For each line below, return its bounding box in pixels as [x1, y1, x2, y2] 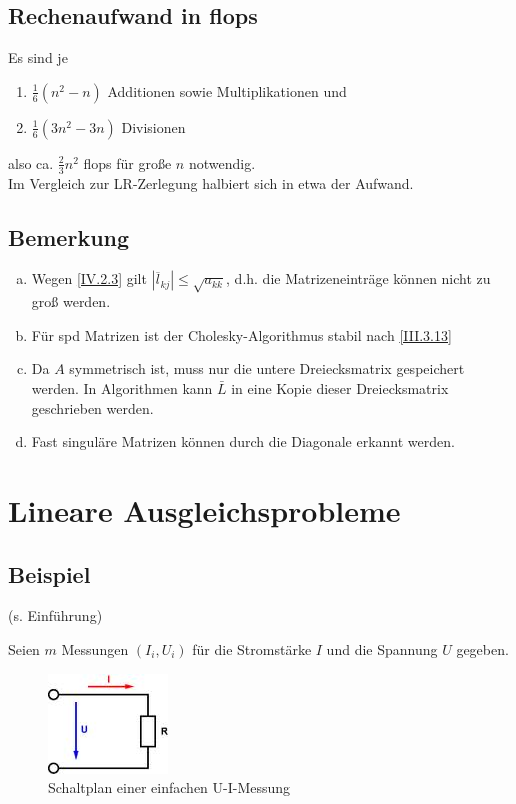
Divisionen [121, 116, 186, 137]
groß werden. [31, 291, 111, 312]
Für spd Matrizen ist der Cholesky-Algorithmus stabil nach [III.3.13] [31, 324, 452, 345]
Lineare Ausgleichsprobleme [8, 489, 401, 530]
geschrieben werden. [31, 397, 154, 418]
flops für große [83, 152, 172, 173]
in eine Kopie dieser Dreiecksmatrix [231, 377, 449, 398]
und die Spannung [326, 638, 438, 659]
